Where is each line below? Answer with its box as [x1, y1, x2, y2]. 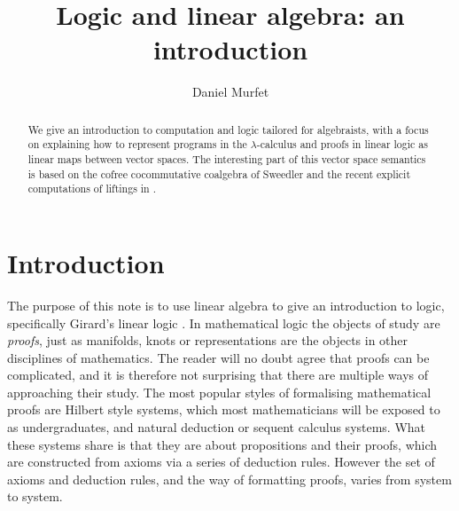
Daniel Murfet [191, 83, 269, 101]
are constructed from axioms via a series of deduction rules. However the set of [7, 452, 435, 471]
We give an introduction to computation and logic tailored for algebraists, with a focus [27, 122, 429, 137]
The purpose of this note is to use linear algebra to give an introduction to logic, [7, 295, 445, 314]
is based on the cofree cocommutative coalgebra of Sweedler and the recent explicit [27, 166, 411, 181]
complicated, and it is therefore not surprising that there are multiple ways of [7, 366, 428, 384]
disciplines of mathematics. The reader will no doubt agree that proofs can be [7, 348, 430, 366]
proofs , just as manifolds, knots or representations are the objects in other [7, 331, 408, 350]
